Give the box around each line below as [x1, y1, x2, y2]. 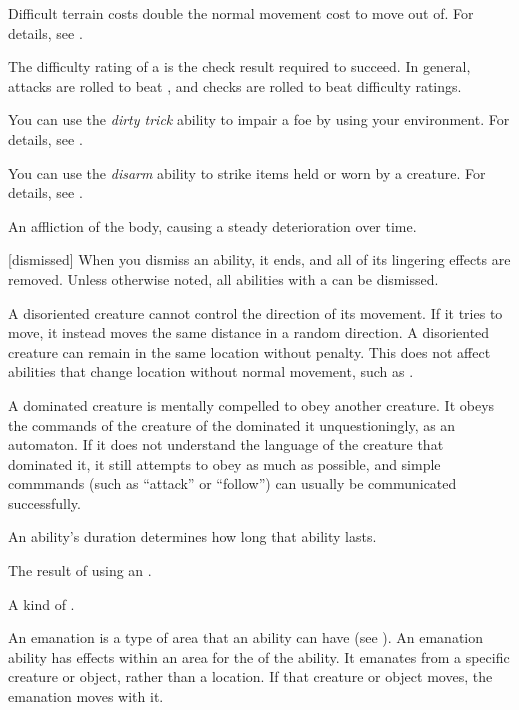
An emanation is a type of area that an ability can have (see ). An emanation [8, 627, 484, 648]
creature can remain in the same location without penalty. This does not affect [8, 341, 491, 362]
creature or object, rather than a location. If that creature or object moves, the [8, 666, 493, 687]
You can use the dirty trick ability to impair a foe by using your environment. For [8, 109, 510, 130]
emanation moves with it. [8, 686, 164, 707]
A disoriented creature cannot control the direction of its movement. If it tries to [8, 302, 503, 323]
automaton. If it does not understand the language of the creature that [8, 434, 444, 455]
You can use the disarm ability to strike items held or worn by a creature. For [8, 162, 486, 183]
